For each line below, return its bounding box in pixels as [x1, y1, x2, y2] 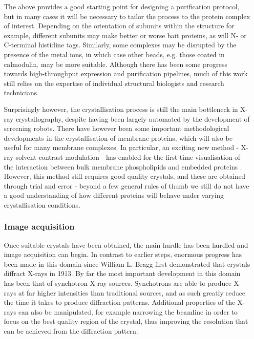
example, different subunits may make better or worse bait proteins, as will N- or [4, 30, 247, 40]
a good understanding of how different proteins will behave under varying [4, 190, 224, 200]
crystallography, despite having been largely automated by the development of [16, 113, 250, 124]
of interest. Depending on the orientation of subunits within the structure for [4, 21, 234, 31]
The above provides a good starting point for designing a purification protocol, [4, 1, 239, 11]
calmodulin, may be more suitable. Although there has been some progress [4, 59, 228, 69]
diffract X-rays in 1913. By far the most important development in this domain [4, 268, 241, 278]
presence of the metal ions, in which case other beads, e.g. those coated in [4, 49, 225, 59]
